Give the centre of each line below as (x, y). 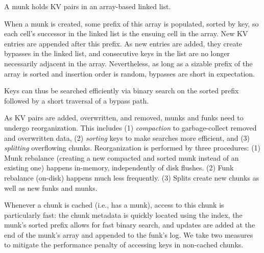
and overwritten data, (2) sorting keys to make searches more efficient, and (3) (127, 137)
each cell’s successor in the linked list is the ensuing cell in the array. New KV (126, 33)
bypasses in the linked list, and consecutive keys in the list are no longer (117, 53)
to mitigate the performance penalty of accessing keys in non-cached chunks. (124, 245)
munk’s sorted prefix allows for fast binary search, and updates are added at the (130, 225)
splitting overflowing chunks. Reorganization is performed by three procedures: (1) (133, 148)
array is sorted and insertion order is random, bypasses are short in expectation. (129, 73)
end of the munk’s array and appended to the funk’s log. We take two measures (129, 234)
